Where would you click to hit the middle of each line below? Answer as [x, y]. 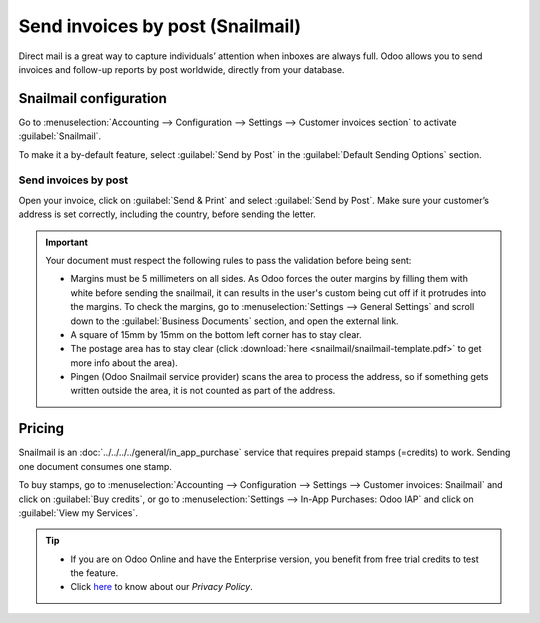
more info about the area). [124, 362]
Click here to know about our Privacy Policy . [162, 587]
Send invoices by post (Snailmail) [160, 26]
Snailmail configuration [92, 98]
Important [67, 242]
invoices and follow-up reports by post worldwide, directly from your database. [181, 69]
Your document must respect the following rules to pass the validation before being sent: [228, 260]
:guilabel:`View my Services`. [78, 512]
